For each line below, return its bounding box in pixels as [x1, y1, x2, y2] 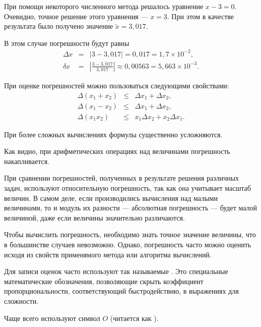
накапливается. [4, 155, 49, 166]
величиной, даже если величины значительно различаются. [4, 212, 185, 223]
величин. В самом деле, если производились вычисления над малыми [4, 192, 218, 203]
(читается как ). [110, 312, 159, 323]
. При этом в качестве [167, 11, 234, 21]
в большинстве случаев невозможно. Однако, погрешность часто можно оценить [4, 239, 251, 249]
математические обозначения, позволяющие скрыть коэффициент [4, 276, 204, 286]
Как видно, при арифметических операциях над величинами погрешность [4, 146, 230, 156]
